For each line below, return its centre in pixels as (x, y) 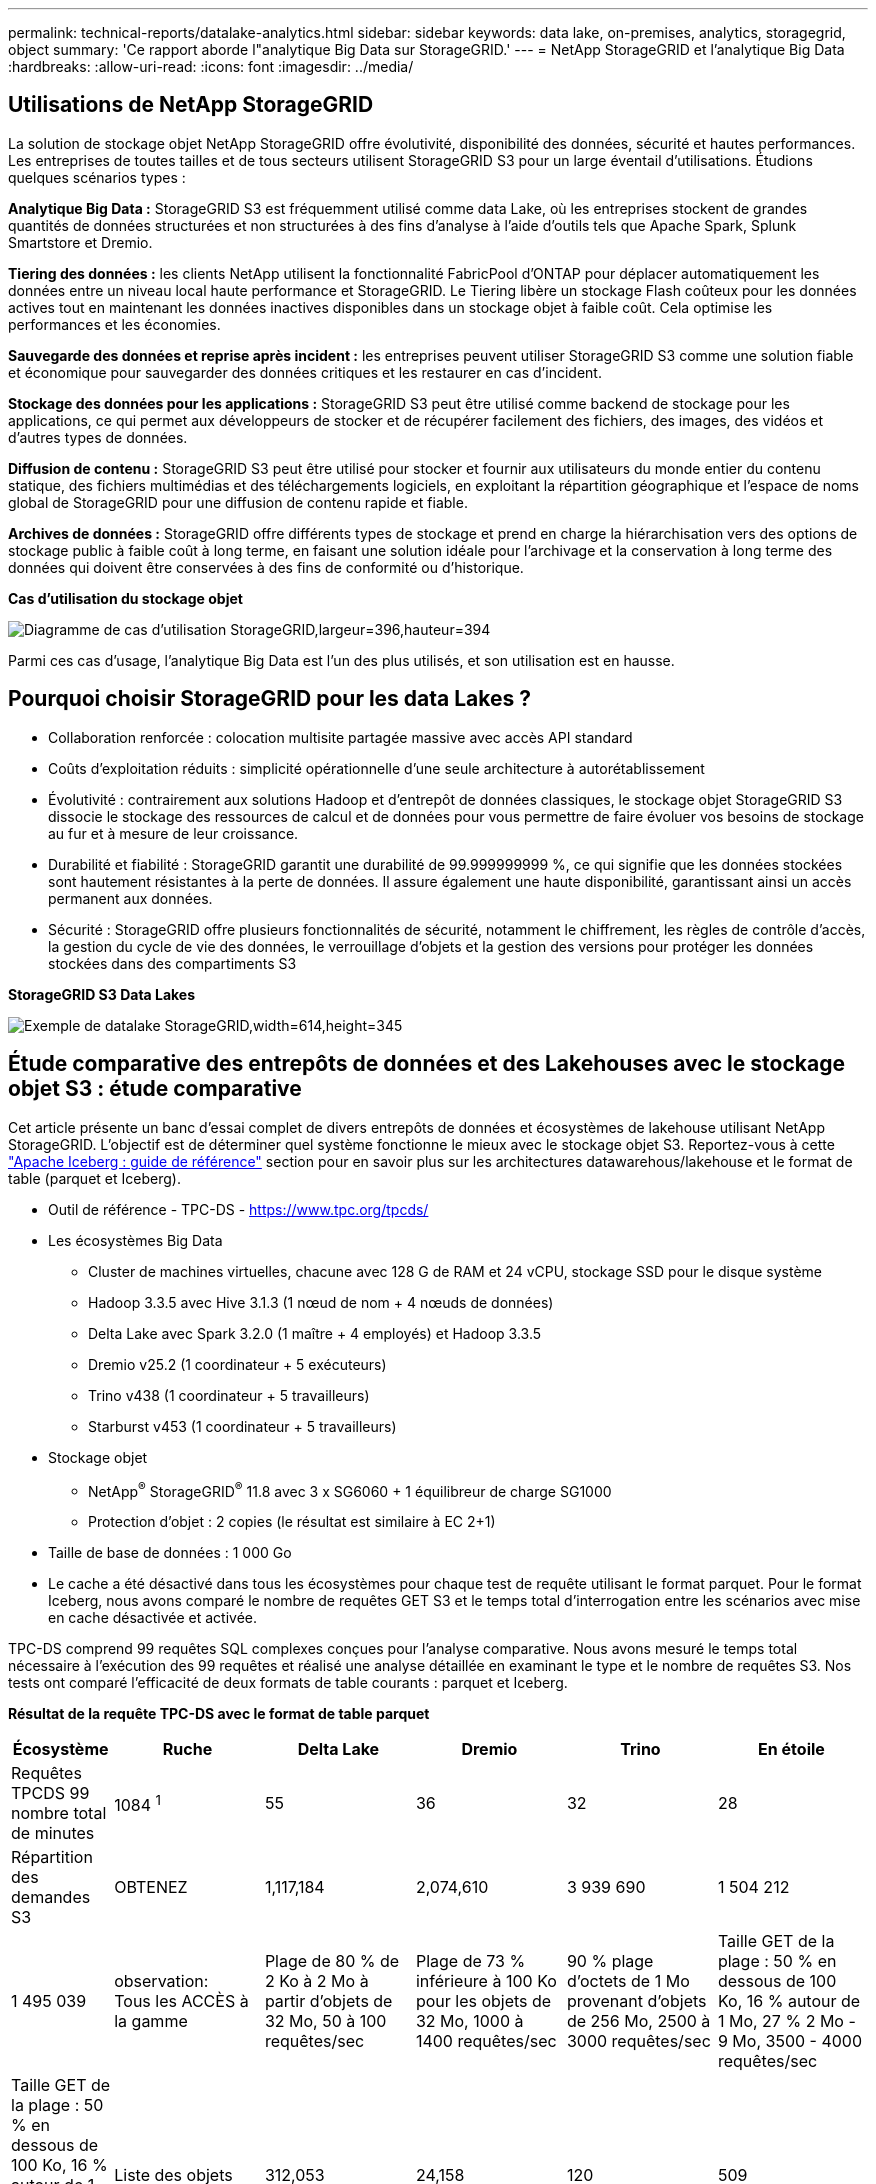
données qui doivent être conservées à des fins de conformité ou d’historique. (266, 567)
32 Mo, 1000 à (469, 2021)
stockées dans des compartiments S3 (172, 963)
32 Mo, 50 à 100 (325, 2021)
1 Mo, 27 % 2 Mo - (786, 2021)
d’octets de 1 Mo (628, 1981)
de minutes (53, 1833)
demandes (51, 1897)
